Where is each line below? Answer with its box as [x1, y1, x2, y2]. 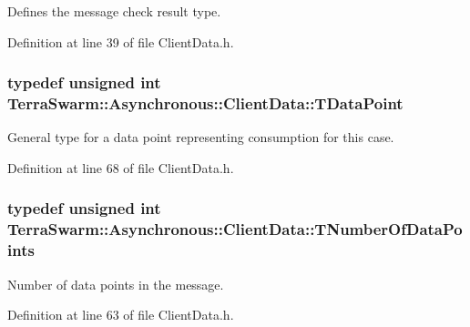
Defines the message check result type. [7, 2, 221, 20]
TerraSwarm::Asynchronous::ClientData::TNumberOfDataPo [7, 218, 463, 240]
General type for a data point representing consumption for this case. [7, 128, 394, 147]
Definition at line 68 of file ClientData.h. [7, 158, 234, 177]
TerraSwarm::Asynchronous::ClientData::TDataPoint [7, 92, 404, 115]
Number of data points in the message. [7, 274, 224, 293]
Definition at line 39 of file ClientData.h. [7, 32, 234, 51]
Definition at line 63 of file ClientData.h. [7, 305, 234, 324]
